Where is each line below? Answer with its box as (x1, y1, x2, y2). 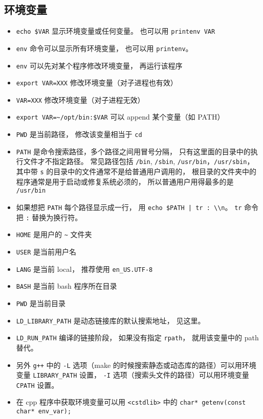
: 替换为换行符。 (26, 212, 82, 222)
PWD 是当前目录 (16, 297, 65, 308)
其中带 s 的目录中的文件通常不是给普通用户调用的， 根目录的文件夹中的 (16, 166, 256, 177)
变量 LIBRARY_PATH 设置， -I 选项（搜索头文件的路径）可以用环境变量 (16, 369, 249, 380)
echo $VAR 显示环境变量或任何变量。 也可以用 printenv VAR (16, 26, 215, 36)
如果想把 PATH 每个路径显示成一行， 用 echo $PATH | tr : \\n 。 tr (16, 202, 242, 213)
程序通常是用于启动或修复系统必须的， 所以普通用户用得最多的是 (16, 176, 234, 187)
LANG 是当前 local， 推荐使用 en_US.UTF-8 (16, 263, 153, 274)
